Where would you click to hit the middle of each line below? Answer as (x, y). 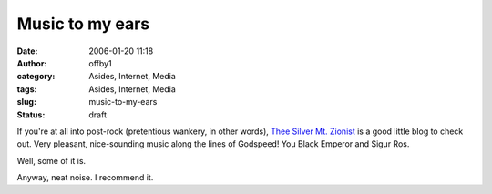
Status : (31, 115)
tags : (27, 89)
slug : (26, 102)
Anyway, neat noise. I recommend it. (85, 178)
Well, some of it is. (51, 160)
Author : (32, 63)
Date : (27, 51)
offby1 (101, 63)
